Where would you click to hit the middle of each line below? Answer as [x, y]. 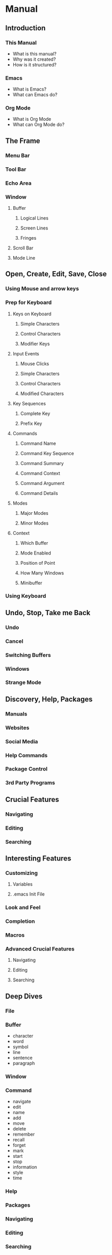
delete [19, 1129]
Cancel [14, 641]
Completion [20, 921]
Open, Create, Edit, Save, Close [56, 274]
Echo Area [18, 183]
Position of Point [38, 563]
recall [18, 1140]
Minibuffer [31, 583]
